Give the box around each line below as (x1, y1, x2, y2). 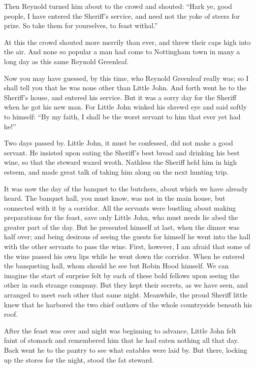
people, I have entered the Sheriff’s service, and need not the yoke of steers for (4, 10, 240, 21)
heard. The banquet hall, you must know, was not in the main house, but (4, 193, 225, 203)
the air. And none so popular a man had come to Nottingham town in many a (4, 46, 240, 57)
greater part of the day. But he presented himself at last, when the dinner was (4, 221, 240, 232)
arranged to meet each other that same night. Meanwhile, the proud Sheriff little (4, 290, 248, 300)
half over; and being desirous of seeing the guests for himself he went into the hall (4, 231, 251, 242)
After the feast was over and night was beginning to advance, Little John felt (4, 325, 237, 335)
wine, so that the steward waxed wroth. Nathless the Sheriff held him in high (4, 157, 237, 167)
